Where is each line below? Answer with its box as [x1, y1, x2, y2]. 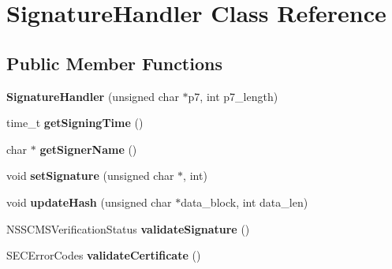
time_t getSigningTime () [6, 114, 144, 131]
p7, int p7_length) [188, 88, 278, 104]
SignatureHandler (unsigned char [6, 88, 179, 104]
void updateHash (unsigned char [6, 193, 172, 210]
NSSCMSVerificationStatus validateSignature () [6, 220, 250, 237]
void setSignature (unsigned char [6, 167, 174, 184]
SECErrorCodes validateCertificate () [6, 247, 201, 263]
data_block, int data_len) [181, 193, 308, 210]
